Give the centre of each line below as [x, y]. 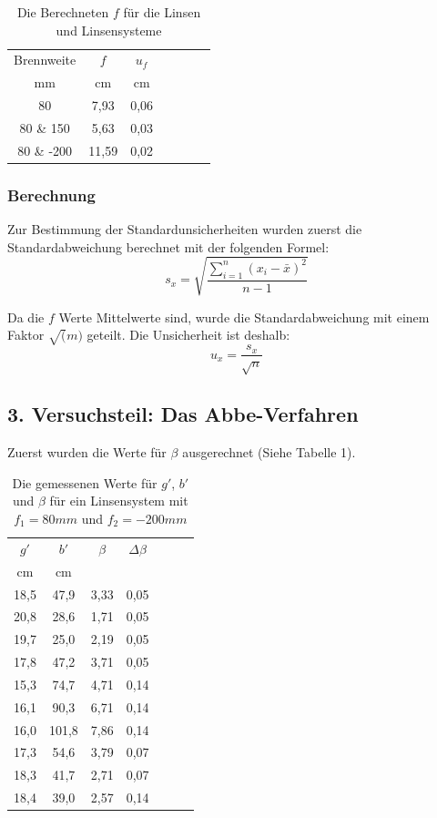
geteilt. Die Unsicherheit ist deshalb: [188, 335]
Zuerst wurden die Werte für [87, 452]
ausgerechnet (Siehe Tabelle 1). [269, 452]
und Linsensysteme [109, 30]
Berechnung [51, 194]
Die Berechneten [63, 12]
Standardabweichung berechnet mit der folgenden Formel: [168, 246]
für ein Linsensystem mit [119, 501]
